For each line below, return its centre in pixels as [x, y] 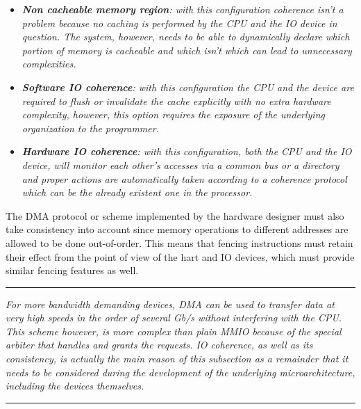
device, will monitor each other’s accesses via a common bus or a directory [180, 165]
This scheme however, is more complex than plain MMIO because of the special [174, 331]
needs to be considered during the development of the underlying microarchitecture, [180, 372]
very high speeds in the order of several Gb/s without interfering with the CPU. [174, 318]
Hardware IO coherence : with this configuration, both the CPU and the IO [187, 151]
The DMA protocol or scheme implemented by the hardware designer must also [175, 215]
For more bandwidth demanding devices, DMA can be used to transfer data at [170, 304]
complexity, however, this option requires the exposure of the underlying [173, 114]
